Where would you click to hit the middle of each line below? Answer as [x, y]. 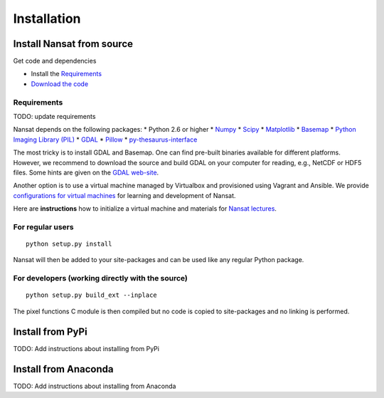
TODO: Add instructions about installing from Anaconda [95, 386]
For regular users [43, 226]
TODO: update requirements [54, 116]
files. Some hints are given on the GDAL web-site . [86, 172]
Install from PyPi [50, 331]
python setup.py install [69, 244]
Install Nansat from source [73, 44]
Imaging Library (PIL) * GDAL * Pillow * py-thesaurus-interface [105, 140]
